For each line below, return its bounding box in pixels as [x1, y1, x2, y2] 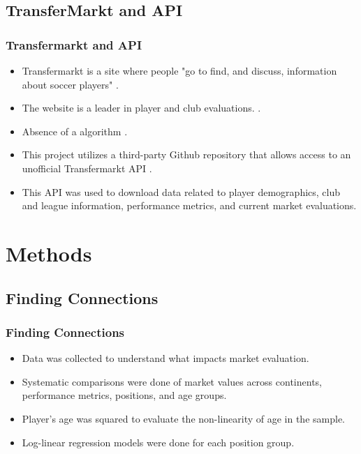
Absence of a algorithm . [22, 123, 128, 138]
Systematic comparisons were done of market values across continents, [22, 374, 322, 388]
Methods [6, 239, 92, 267]
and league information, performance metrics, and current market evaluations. [22, 198, 357, 213]
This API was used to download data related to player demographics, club [22, 184, 341, 199]
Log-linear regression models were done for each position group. [22, 434, 295, 449]
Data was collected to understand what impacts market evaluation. [22, 351, 309, 365]
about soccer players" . [22, 77, 119, 91]
